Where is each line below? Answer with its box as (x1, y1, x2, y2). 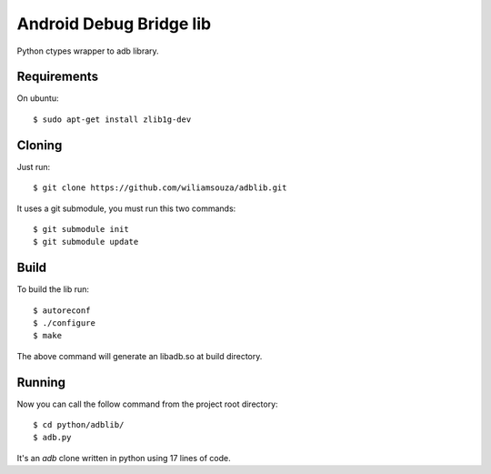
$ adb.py (33, 432, 72, 443)
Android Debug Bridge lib (16, 14, 212, 34)
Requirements (16, 69, 99, 85)
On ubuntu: (16, 93, 59, 104)
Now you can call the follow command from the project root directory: (16, 398, 278, 409)
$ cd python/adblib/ (33, 419, 125, 430)
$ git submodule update (33, 237, 139, 247)
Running (16, 374, 66, 390)
